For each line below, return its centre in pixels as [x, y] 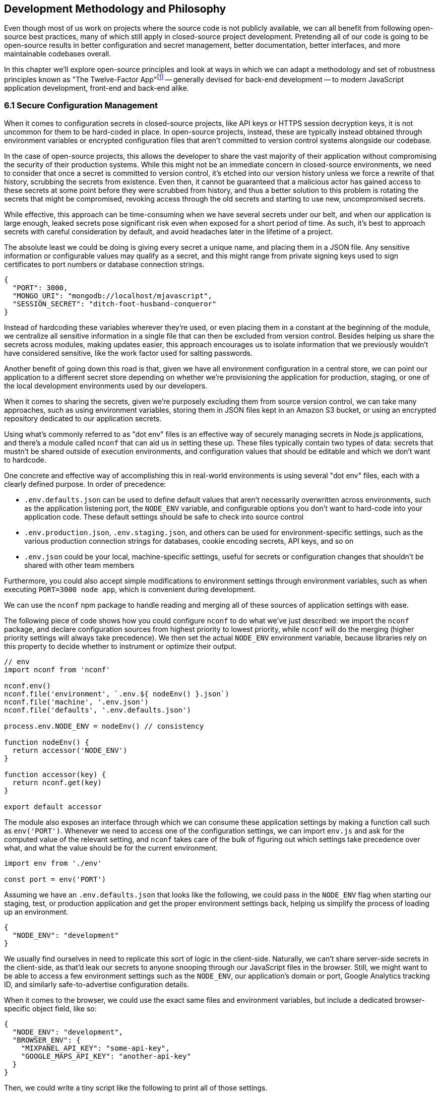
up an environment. [36, 912]
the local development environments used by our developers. [106, 385]
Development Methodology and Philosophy [115, 9]
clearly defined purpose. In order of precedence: [85, 484]
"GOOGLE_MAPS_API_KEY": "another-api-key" [106, 1056]
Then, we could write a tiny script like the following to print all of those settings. [136, 1087]
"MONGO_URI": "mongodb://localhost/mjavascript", [112, 296]
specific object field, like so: [50, 1008]
